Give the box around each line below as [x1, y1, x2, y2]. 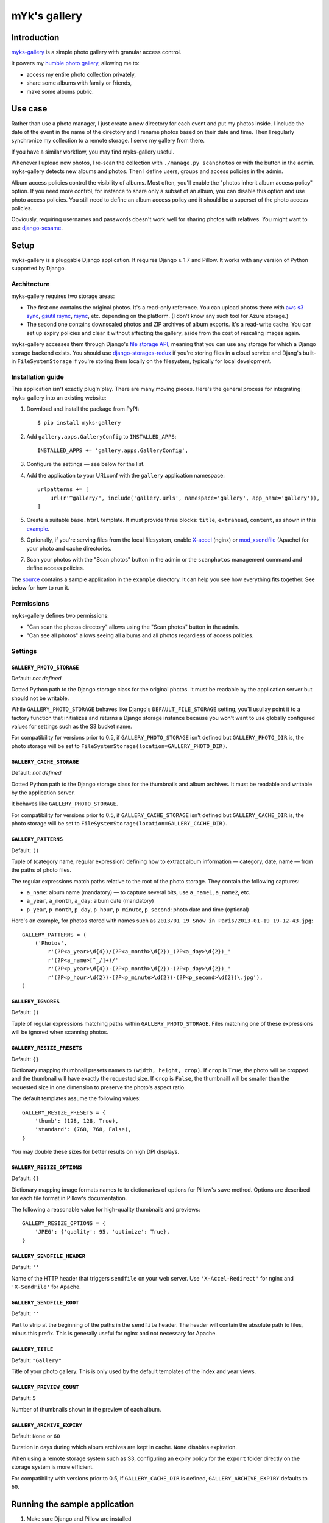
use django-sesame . [11, 224, 63, 231]
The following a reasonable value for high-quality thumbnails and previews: [11, 1206, 200, 1213]
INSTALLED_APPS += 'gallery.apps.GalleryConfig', [37, 447, 189, 454]
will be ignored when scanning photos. [11, 1028, 109, 1036]
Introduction [11, 32, 60, 43]
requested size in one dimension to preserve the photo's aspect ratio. [11, 1083, 186, 1090]
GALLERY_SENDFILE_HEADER [11, 1253, 85, 1259]
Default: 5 [11, 1394, 36, 1402]
